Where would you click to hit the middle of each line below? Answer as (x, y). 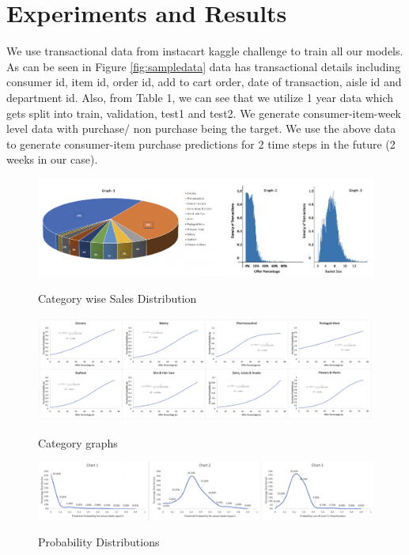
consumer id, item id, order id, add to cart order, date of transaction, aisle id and (204, 82)
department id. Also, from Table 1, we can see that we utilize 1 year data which (200, 97)
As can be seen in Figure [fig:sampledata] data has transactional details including (204, 66)
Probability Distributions (99, 542)
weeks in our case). (52, 159)
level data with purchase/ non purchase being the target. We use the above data (201, 128)
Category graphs (78, 442)
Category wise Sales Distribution (117, 298)
